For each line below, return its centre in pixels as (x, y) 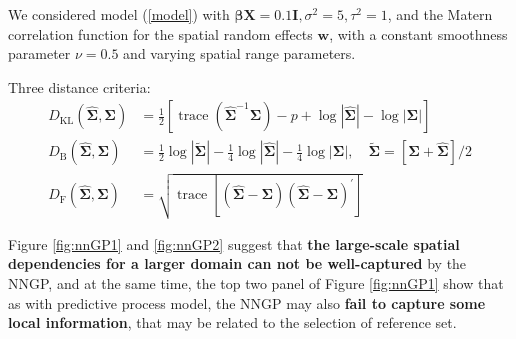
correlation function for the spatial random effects (160, 33)
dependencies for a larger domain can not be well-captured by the (237, 263)
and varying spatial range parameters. (239, 53)
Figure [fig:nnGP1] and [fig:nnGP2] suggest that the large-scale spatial (234, 243)
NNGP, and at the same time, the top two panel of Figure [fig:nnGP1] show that (256, 282)
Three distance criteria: (79, 86)
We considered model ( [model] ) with (119, 14)
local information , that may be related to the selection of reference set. (232, 322)
